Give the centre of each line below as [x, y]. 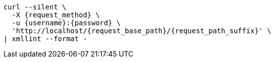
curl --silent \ [35, 7]
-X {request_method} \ [56, 15]
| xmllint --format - [45, 39]
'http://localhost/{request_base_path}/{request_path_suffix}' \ [141, 31]
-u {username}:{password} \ [66, 23]
